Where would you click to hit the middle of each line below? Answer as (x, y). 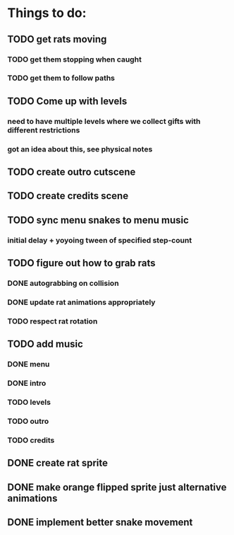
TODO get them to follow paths (61, 78)
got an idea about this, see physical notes (80, 149)
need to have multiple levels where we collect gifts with (104, 121)
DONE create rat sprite (57, 463)
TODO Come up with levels (67, 101)
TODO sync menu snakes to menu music (98, 220)
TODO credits (31, 440)
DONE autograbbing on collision (63, 283)
